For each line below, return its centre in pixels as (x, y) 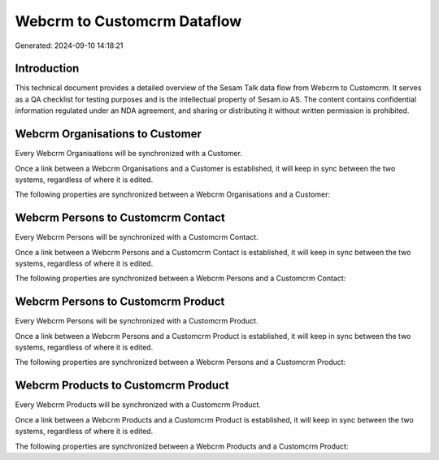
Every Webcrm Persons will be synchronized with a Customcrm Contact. (137, 237)
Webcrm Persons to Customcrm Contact (120, 218)
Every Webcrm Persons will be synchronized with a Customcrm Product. (137, 321)
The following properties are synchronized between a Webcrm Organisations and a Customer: (173, 194)
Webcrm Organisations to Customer (109, 134)
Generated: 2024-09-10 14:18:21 (69, 46)
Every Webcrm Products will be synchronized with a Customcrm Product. (138, 405)
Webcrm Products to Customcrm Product (122, 386)
